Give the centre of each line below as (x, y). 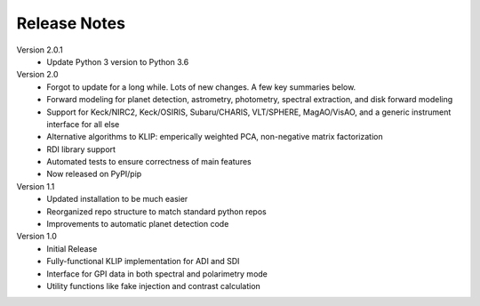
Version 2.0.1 (40, 50)
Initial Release (72, 248)
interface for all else (83, 124)
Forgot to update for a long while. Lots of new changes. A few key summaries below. (201, 87)
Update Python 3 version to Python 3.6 (118, 61)
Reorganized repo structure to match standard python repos (156, 211)
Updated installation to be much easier (117, 199)
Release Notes (71, 23)
